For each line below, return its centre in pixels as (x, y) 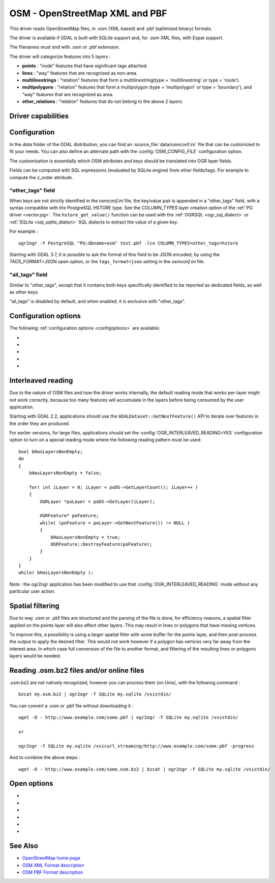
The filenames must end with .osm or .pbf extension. (65, 47)
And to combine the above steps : (45, 757)
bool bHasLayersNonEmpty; (51, 451)
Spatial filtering (34, 606)
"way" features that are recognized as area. (68, 94)
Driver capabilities (39, 116)
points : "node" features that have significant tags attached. (85, 66)
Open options (31, 783)
